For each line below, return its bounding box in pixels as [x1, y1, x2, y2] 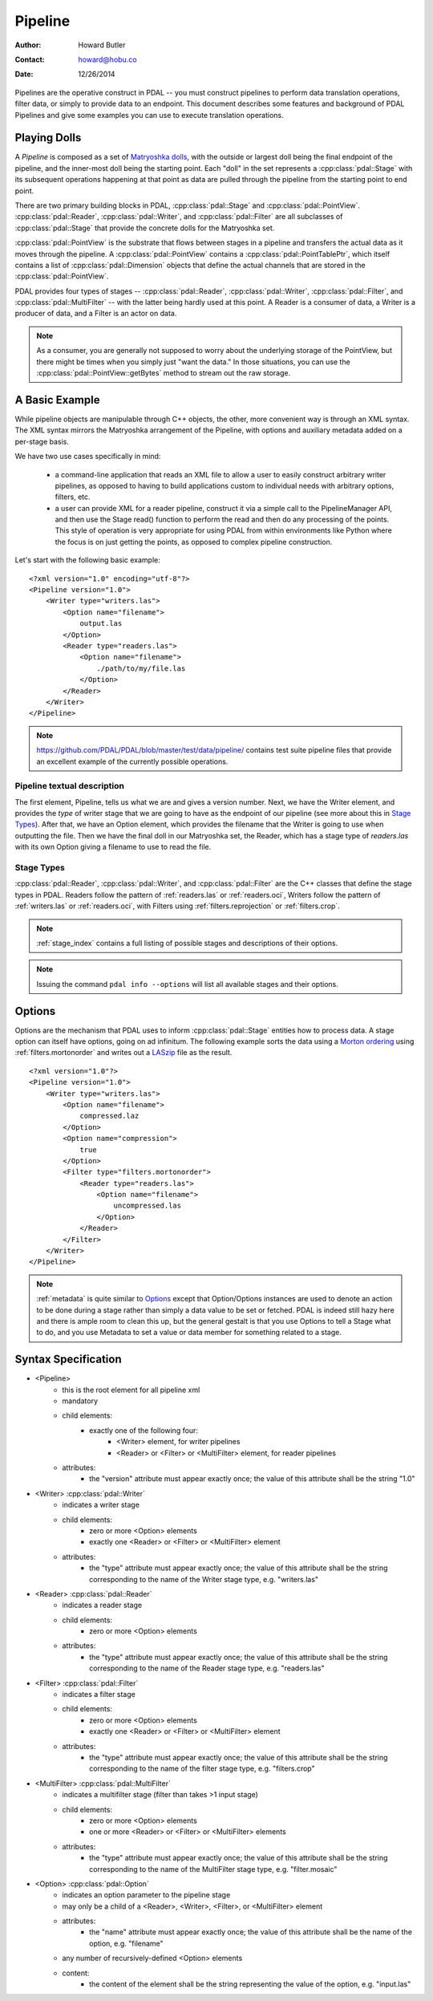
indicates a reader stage [62, 1601, 143, 1610]
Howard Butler [78, 40, 126, 50]
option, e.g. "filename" [89, 1938, 164, 1948]
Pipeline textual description [14, 781, 124, 792]
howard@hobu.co [78, 55, 137, 64]
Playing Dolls [14, 131, 82, 144]
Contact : [14, 55, 46, 64]
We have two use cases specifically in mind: [14, 452, 161, 461]
